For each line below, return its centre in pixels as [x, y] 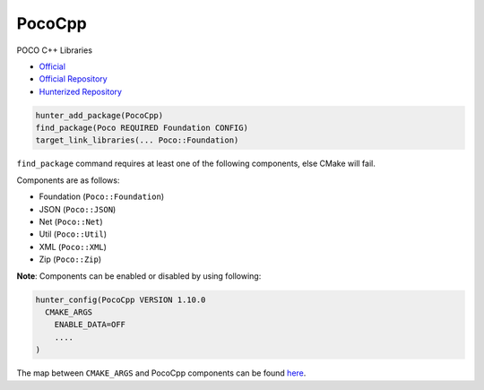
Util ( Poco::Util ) [73, 234]
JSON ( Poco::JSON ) [78, 209]
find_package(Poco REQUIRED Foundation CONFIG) [142, 128]
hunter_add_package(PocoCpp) [99, 115]
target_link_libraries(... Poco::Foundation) [137, 140]
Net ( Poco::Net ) [71, 222]
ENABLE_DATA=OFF [90, 325]
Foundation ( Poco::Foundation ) [102, 196]
